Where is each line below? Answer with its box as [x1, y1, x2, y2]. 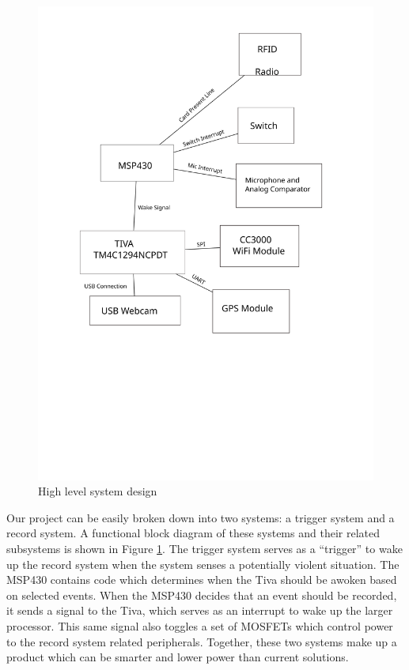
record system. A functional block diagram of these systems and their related [6, 525, 380, 541]
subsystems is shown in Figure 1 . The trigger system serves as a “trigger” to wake [6, 540, 403, 557]
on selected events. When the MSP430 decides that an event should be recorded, [6, 586, 397, 603]
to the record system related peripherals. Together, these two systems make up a [6, 633, 397, 649]
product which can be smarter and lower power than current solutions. [6, 649, 349, 665]
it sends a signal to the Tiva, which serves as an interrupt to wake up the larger [6, 602, 393, 619]
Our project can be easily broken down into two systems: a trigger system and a [6, 509, 395, 525]
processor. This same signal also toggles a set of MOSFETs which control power [6, 618, 393, 634]
